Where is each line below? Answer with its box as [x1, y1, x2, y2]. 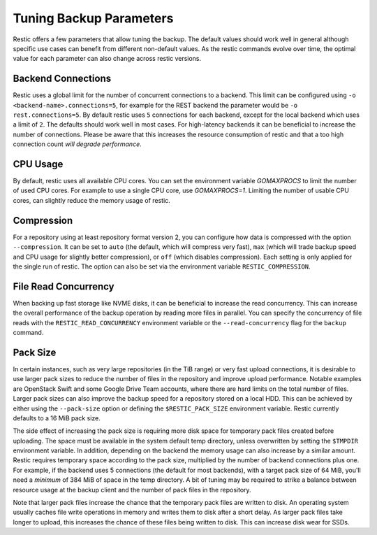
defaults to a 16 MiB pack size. [13, 413, 101, 422]
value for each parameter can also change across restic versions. [13, 55, 202, 63]
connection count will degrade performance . [13, 140, 142, 148]
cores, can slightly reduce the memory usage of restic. [13, 196, 170, 204]
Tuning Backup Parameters [13, 10, 174, 26]
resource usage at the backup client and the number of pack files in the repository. [13, 485, 251, 494]
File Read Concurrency [13, 280, 114, 292]
